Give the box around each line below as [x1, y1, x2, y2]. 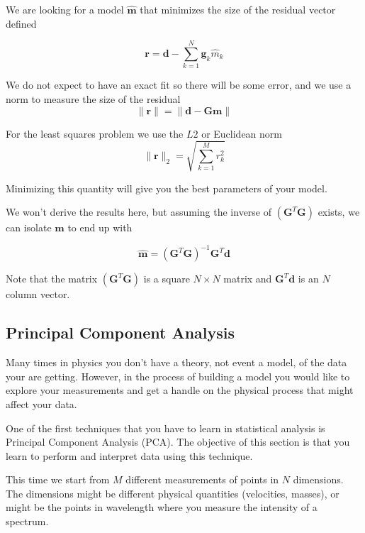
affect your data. [6, 396, 77, 411]
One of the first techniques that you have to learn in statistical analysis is [6, 420, 325, 435]
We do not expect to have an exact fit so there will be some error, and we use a [6, 77, 352, 92]
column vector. [6, 287, 70, 302]
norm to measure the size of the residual [6, 91, 181, 106]
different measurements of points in [125, 472, 279, 487]
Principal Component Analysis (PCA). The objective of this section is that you [6, 434, 350, 449]
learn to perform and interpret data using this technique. [6, 448, 253, 463]
